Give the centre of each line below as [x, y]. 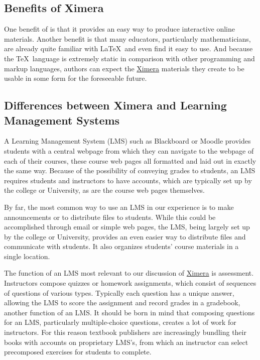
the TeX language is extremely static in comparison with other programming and [129, 58]
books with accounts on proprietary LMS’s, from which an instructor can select [126, 342]
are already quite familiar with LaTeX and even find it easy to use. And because [128, 48]
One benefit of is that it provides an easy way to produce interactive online [120, 29]
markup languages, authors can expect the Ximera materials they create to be [124, 68]
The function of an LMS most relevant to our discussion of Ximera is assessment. [129, 273]
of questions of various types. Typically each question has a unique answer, [119, 292]
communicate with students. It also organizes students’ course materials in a [121, 246]
